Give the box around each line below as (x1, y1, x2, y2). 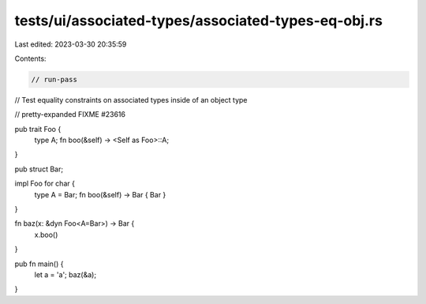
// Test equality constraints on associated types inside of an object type (14, 95, 248, 104)
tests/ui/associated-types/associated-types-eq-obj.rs (14, 12, 383, 29)
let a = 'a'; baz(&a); (34, 269, 97, 280)
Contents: (14, 54, 47, 63)
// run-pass (31, 75, 78, 84)
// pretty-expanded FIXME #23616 (14, 110, 126, 119)
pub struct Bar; (14, 164, 63, 174)
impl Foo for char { (14, 178, 75, 189)
